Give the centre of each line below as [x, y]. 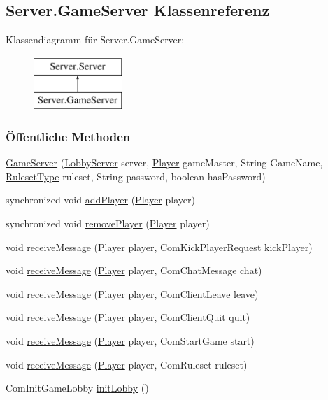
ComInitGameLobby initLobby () [77, 388]
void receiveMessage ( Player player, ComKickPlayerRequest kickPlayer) [159, 247]
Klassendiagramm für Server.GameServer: [95, 40]
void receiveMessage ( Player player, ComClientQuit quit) [128, 317]
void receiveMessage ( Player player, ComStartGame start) [130, 340]
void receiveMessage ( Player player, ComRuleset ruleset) [127, 364]
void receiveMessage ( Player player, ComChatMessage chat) [134, 270]
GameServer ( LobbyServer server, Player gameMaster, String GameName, [164, 163]
